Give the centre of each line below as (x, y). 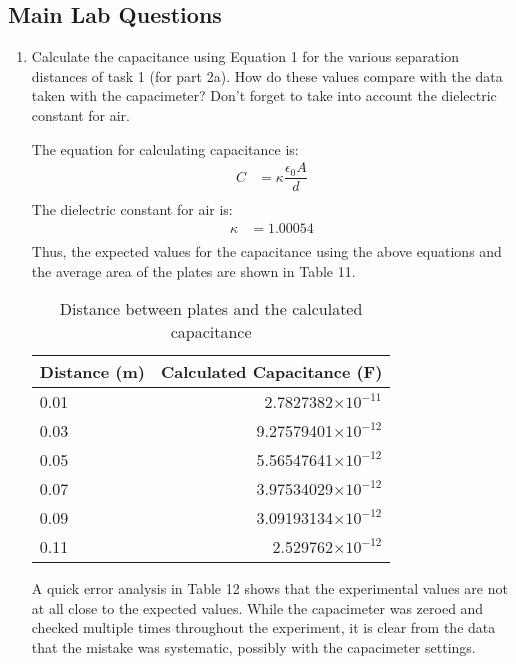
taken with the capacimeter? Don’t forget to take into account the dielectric (264, 95)
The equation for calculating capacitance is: (165, 148)
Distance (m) (92, 372)
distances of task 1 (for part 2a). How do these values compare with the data (267, 75)
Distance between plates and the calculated (211, 309)
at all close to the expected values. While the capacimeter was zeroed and (257, 607)
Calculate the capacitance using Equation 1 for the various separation (245, 56)
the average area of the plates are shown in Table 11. (193, 270)
